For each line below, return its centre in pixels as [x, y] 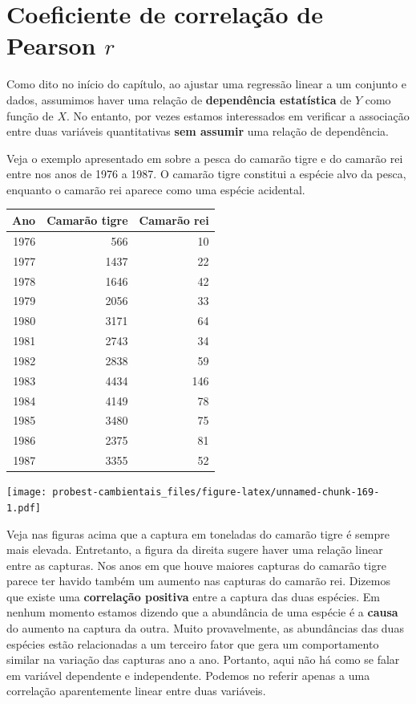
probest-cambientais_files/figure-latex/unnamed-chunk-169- [216, 492]
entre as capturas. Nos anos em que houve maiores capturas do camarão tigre [196, 565]
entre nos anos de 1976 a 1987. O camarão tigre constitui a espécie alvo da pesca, [206, 174]
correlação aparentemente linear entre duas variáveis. [136, 691]
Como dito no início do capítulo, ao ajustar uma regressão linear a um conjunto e [206, 84]
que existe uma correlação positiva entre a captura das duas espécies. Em [194, 596]
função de [30, 115]
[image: [27, 492]
